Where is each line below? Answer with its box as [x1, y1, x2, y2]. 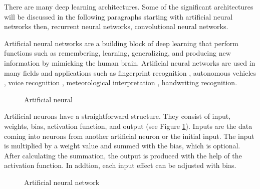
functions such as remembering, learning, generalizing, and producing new [4, 48, 231, 58]
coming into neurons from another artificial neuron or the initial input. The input [4, 130, 254, 141]
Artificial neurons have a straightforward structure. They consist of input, [4, 111, 231, 121]
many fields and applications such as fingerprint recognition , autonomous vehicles [4, 67, 256, 78]
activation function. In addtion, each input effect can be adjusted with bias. [4, 160, 236, 170]
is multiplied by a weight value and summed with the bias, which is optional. [4, 140, 240, 151]
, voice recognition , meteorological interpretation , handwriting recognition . [4, 77, 237, 88]
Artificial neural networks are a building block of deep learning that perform [4, 38, 238, 48]
